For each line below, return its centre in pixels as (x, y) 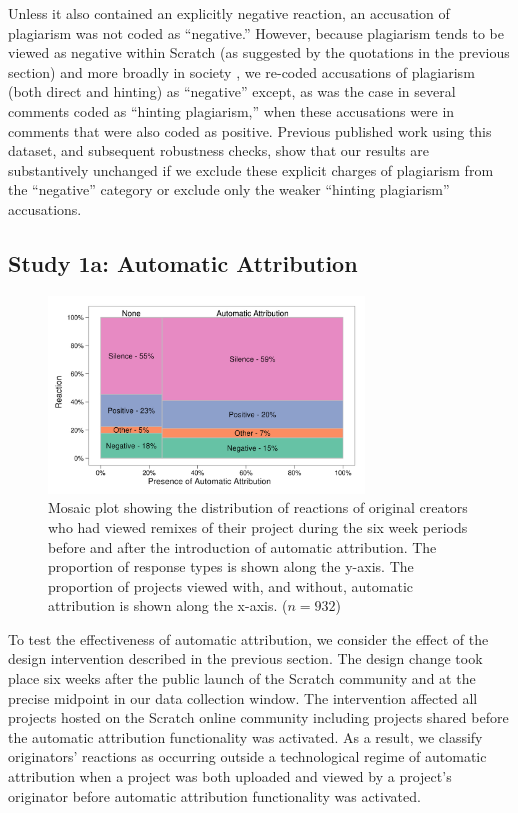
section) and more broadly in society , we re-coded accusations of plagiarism (241, 71)
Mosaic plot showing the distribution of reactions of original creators (258, 507)
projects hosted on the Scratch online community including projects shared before (258, 717)
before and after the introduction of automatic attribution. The (242, 546)
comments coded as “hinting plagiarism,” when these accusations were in (231, 110)
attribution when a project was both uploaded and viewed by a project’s (230, 776)
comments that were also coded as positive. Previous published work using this (250, 130)
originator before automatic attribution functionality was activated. (214, 795)
